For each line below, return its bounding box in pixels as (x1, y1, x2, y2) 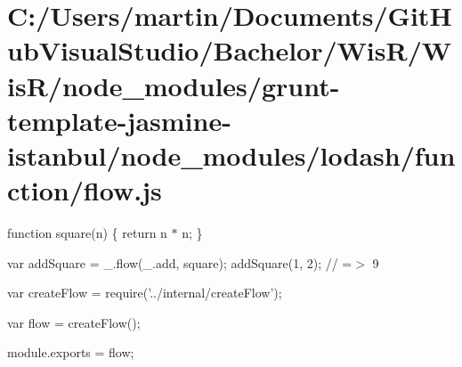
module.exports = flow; (7, 343, 134, 362)
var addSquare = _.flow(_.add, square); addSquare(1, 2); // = (7, 253, 353, 272)
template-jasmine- (7, 102, 231, 138)
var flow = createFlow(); (7, 313, 141, 331)
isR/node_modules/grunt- (7, 67, 340, 103)
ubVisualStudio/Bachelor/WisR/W (7, 32, 452, 69)
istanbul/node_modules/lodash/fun (7, 136, 456, 173)
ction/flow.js (7, 172, 162, 208)
